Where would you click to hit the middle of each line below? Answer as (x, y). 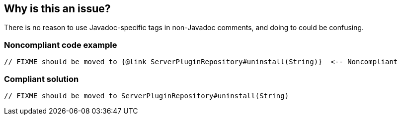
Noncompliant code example (61, 45)
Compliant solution (41, 79)
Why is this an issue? (57, 9)
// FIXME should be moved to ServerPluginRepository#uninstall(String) (147, 96)
